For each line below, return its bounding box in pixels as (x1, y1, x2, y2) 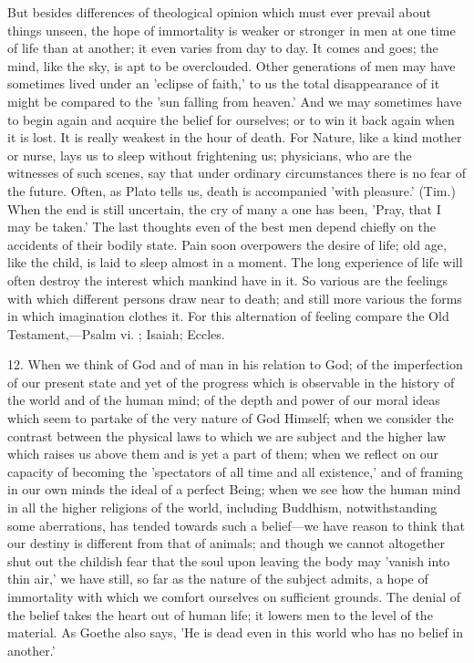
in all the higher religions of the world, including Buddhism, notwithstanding (7, 498, 438, 517)
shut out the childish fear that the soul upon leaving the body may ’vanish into (7, 551, 450, 570)
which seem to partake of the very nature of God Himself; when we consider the (7, 409, 454, 428)
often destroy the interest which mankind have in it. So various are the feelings (7, 270, 448, 289)
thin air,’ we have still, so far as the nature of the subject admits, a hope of (7, 569, 428, 588)
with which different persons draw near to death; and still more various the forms (7, 288, 462, 307)
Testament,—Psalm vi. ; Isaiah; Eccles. (7, 324, 225, 343)
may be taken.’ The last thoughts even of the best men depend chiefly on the (7, 217, 436, 236)
